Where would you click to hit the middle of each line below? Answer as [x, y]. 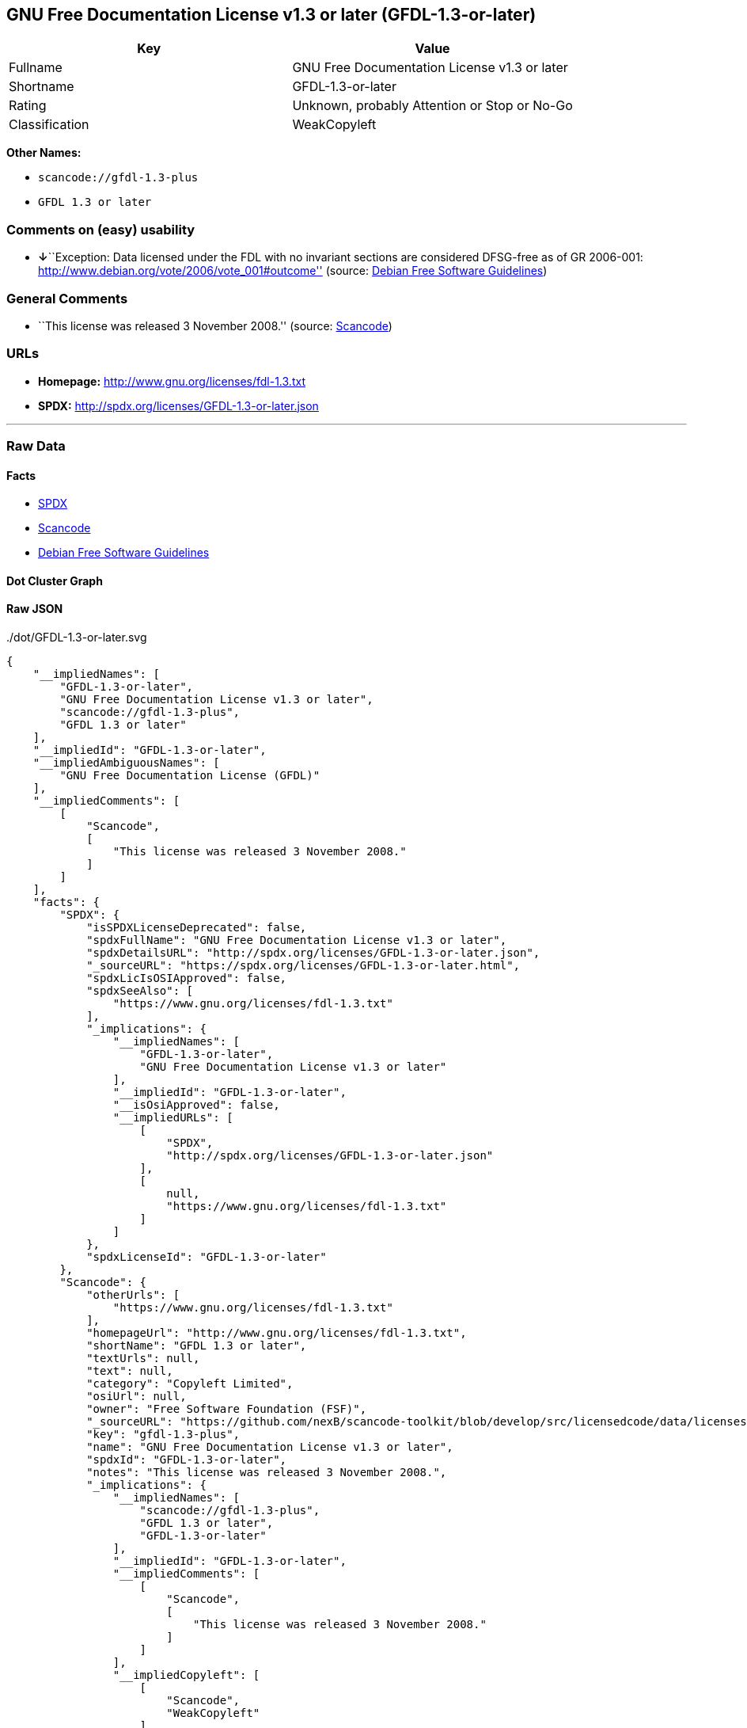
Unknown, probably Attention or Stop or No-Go [432, 106]
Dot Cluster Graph [55, 580]
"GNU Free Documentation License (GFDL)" [190, 776]
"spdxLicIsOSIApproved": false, [187, 978]
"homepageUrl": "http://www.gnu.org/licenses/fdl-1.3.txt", [277, 1333]
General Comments [67, 298]
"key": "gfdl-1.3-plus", [163, 1435]
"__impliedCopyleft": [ [186, 1675]
